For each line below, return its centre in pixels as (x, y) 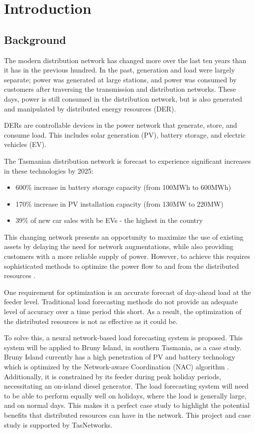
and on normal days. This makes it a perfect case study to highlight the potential (127, 405)
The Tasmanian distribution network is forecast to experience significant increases (127, 161)
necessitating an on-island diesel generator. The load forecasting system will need (126, 386)
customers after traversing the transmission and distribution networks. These (120, 89)
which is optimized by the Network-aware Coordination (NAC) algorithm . (117, 367)
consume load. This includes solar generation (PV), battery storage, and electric (125, 134)
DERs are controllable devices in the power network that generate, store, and (121, 125)
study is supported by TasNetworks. (58, 424)
